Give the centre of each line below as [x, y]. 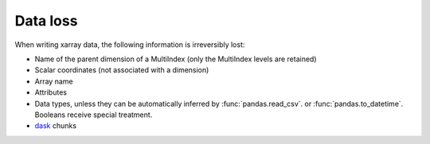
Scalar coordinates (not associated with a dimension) [122, 70]
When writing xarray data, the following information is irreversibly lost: [130, 45]
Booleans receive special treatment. [94, 115]
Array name [54, 81]
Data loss [46, 21]
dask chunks [56, 126]
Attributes [51, 92]
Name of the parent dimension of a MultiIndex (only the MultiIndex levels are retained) [176, 59]
